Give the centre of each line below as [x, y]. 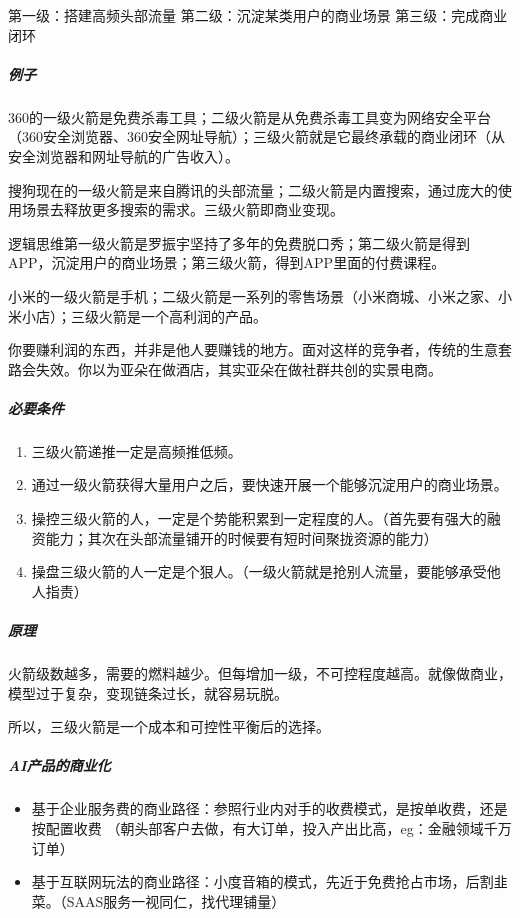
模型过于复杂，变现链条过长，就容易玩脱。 [148, 692]
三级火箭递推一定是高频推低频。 [136, 450]
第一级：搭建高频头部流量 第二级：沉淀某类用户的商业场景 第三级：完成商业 [258, 15]
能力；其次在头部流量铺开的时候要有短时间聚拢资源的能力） [241, 537]
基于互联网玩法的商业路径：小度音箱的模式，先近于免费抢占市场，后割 [262, 881]
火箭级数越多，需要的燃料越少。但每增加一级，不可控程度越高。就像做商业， [260, 672]
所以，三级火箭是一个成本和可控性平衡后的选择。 [169, 726]
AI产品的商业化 [59, 765]
